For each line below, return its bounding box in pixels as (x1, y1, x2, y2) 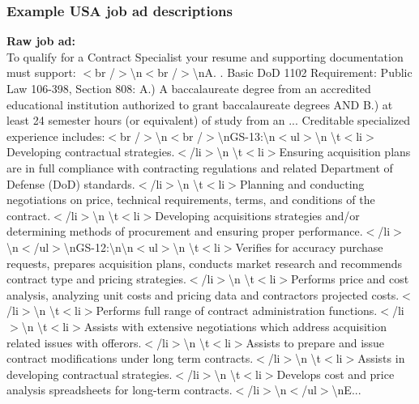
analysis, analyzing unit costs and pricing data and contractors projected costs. (6, 286, 400, 303)
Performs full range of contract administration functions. (96, 302, 378, 319)
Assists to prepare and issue (246, 334, 385, 351)
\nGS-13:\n (217, 127, 276, 144)
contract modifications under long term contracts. (6, 350, 254, 367)
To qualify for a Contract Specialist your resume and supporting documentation (6, 48, 404, 65)
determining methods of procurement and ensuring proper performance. (6, 223, 363, 240)
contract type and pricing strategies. (6, 270, 186, 287)
